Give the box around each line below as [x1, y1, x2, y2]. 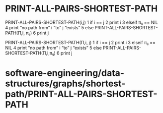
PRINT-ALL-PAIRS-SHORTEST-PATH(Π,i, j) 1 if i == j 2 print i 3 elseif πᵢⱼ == [5, 39, 156, 45]
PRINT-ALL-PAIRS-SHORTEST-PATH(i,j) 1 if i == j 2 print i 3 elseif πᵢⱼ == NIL [5, 19, 158, 25]
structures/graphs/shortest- [5, 78, 126, 89]
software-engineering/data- [5, 67, 125, 79]
